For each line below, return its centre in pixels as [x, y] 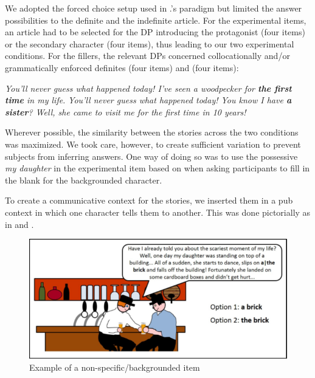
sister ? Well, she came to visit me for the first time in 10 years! [126, 112]
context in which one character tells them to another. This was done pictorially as [158, 212]
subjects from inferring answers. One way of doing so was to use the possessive [151, 156]
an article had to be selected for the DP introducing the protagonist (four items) [155, 32]
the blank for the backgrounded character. [84, 180]
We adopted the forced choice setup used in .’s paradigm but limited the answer [154, 8]
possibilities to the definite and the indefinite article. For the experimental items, [156, 20]
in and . [19, 224]
